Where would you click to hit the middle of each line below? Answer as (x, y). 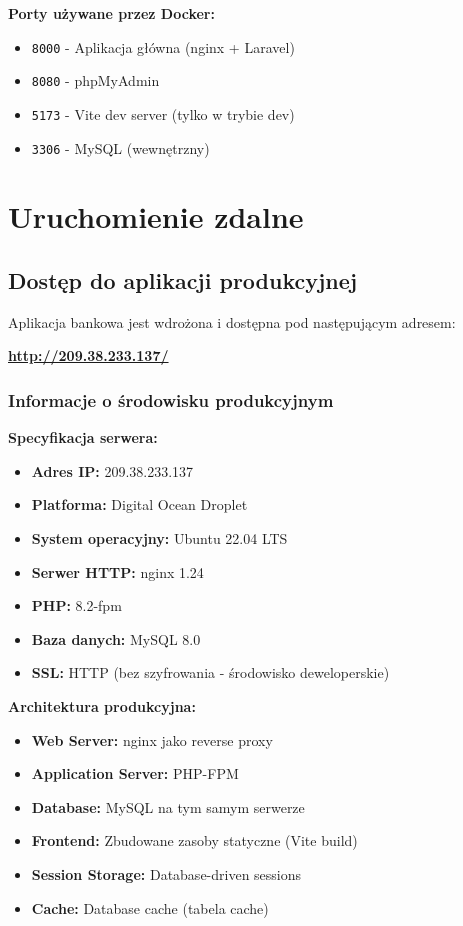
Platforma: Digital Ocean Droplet (139, 504)
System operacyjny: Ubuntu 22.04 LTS (159, 537)
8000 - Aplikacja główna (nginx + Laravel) (163, 46)
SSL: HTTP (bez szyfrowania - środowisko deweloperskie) (210, 672)
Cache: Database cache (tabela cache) (150, 907)
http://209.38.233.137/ (88, 355)
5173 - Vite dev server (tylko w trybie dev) (163, 113)
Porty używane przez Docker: (111, 13)
